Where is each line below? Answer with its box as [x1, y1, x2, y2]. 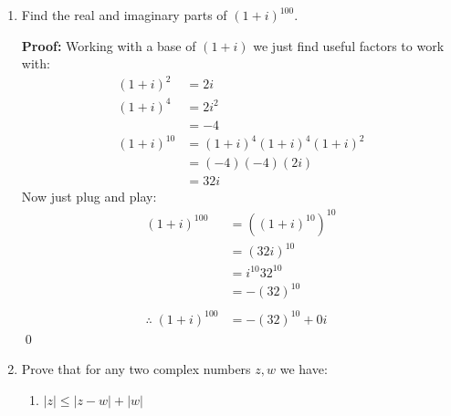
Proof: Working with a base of [21, 36, 196, 55]
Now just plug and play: [21, 187, 157, 206]
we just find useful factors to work [253, 36, 445, 55]
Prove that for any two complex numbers [21, 359, 251, 379]
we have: [279, 359, 328, 379]
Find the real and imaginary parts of [21, 5, 227, 24]
